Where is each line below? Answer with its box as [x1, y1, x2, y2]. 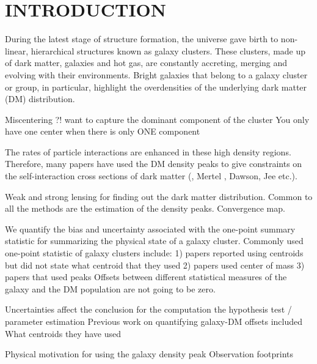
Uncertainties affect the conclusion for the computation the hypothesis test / [5, 303, 292, 316]
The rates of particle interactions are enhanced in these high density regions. [5, 145, 291, 158]
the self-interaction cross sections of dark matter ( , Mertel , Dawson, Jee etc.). [5, 169, 297, 182]
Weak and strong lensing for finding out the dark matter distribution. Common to [5, 190, 313, 202]
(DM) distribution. [5, 92, 75, 105]
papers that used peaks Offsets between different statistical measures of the [5, 270, 287, 283]
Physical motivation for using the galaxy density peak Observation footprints [5, 347, 294, 360]
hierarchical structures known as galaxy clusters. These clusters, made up [31, 44, 306, 57]
